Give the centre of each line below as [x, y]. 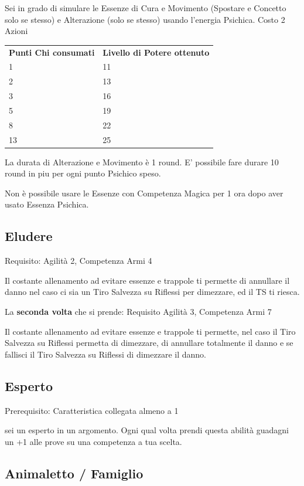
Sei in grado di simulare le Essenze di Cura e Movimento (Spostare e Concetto [146, 8]
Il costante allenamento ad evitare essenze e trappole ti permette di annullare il [147, 280]
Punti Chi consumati [52, 52]
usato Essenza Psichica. [47, 204]
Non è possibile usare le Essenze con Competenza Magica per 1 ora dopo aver [144, 193]
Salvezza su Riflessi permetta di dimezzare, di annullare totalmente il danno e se [149, 343]
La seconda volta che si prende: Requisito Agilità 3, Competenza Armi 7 [138, 312]
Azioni [16, 31]
